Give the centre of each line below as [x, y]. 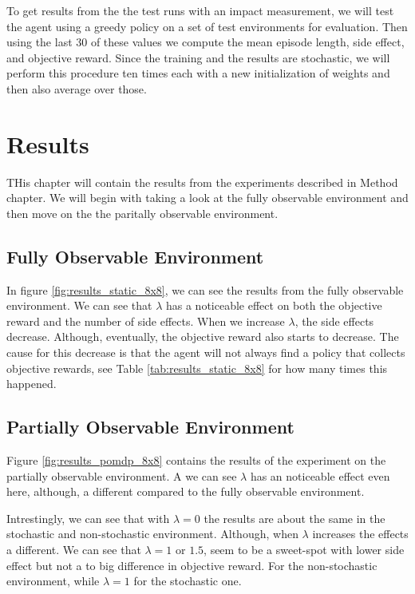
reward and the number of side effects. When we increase [146, 321]
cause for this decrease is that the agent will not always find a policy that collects [206, 352]
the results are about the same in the [294, 518]
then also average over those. [77, 88]
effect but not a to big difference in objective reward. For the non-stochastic [192, 565]
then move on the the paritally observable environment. [142, 213]
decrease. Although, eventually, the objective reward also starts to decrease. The [203, 337]
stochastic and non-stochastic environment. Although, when [152, 534]
